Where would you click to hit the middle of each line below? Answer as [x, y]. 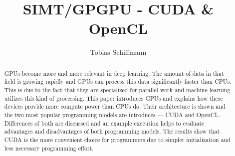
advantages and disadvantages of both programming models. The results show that [112, 131]
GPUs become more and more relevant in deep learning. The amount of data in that [114, 73]
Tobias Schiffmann [118, 52]
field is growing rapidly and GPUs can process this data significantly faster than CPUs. [118, 81]
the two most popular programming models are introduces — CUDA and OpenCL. [112, 114]
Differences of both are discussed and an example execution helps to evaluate [104, 123]
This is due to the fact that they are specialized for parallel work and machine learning [117, 90]
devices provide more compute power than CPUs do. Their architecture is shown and [115, 106]
